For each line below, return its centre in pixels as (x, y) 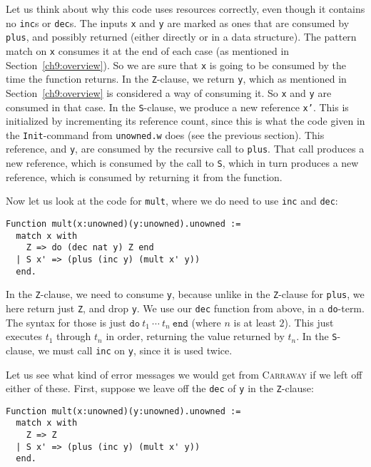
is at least (255, 322)
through (74, 336)
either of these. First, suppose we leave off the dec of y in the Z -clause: (160, 388)
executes (24, 336)
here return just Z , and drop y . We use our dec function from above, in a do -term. (185, 308)
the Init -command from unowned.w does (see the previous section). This (165, 134)
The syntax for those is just (66, 322)
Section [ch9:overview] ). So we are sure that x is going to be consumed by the (176, 65)
